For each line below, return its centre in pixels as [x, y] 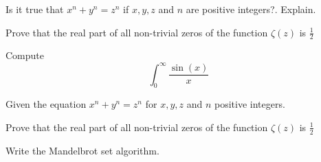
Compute [25, 55]
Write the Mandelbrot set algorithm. [82, 150]
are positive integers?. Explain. [251, 9]
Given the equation [46, 104]
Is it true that [35, 9]
